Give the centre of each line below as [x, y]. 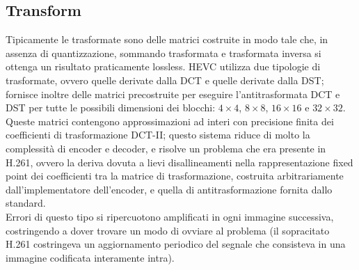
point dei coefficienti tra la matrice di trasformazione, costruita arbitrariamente [175, 176]
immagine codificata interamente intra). [90, 257]
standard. [26, 203]
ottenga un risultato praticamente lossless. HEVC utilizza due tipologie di [163, 66]
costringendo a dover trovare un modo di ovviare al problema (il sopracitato [168, 230]
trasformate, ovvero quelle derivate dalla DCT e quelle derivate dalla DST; [165, 80]
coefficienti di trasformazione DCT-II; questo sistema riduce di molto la [158, 135]
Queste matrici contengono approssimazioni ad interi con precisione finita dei [170, 121]
